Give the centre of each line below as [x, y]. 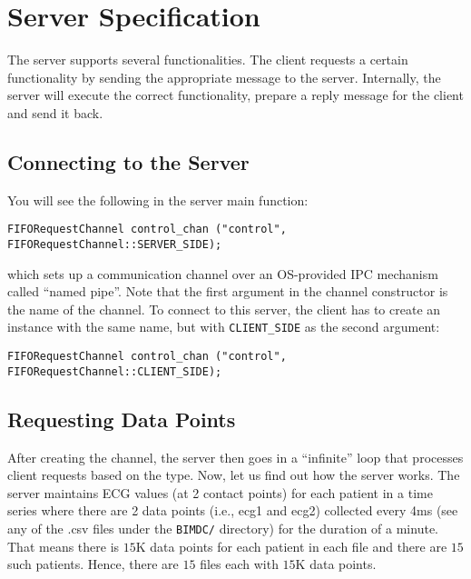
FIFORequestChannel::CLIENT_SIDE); [115, 371]
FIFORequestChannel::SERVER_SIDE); [115, 244]
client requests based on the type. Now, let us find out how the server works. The [234, 475]
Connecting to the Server [128, 161]
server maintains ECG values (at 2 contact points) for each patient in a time [220, 492]
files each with [239, 564]
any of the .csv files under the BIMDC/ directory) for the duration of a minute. [223, 528]
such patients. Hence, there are [93, 564]
